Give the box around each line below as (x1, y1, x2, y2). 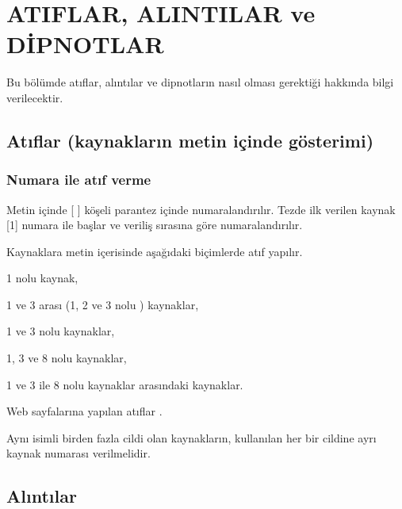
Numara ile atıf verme (6, 170, 151, 189)
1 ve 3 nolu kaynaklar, (6, 323, 115, 339)
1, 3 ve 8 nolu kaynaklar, (6, 350, 127, 366)
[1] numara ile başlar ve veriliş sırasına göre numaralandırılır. (6, 216, 303, 233)
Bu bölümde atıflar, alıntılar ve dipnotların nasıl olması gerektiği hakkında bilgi (6, 74, 394, 90)
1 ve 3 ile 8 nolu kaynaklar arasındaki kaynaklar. (6, 376, 243, 392)
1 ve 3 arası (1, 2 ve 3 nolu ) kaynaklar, (6, 296, 199, 312)
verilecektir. (6, 89, 63, 105)
